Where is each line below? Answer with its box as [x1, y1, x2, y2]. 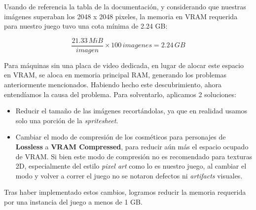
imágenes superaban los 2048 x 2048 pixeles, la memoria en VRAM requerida [4, 11, 238, 21]
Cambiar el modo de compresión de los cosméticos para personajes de [15, 132, 226, 142]
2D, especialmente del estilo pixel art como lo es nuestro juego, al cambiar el [15, 161, 247, 171]
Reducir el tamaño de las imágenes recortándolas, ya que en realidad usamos [15, 105, 248, 116]
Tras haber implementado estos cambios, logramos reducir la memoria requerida [4, 187, 246, 197]
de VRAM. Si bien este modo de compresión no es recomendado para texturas [15, 151, 253, 161]
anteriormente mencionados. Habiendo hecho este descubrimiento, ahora [4, 79, 221, 90]
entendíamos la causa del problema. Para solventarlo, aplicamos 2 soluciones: [4, 89, 236, 99]
